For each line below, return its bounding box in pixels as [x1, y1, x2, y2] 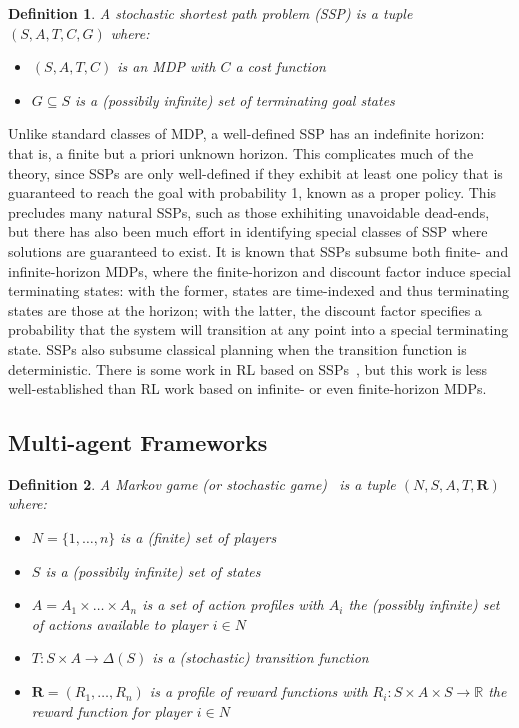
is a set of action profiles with [142, 594, 324, 615]
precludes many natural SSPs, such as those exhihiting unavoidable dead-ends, [8, 201, 490, 222]
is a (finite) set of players [120, 527, 277, 548]
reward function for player [31, 700, 192, 721]
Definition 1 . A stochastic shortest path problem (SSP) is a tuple [8, 3, 413, 23]
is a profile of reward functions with [149, 681, 368, 702]
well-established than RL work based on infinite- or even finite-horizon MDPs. [8, 378, 487, 399]
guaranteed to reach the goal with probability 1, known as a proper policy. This [8, 182, 497, 203]
